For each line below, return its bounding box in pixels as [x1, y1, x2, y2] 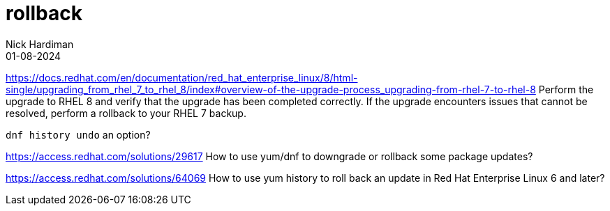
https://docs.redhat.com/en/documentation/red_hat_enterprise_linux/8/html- [6, 71, 358, 84]
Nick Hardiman [6, 38, 74, 50]
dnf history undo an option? [6, 128, 151, 141]
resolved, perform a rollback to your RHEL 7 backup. [6, 107, 246, 119]
